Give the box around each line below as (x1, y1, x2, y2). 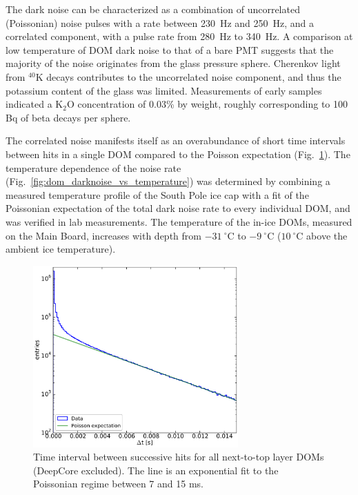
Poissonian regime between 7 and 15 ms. (33, 476, 203, 491)
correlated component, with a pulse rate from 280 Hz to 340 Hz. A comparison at (6, 29, 353, 43)
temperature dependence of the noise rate (6, 160, 181, 175)
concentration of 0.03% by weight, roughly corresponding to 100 (77, 97, 348, 111)
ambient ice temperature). (6, 242, 116, 256)
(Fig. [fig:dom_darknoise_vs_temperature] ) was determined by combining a (6, 174, 330, 188)
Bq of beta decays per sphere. (6, 110, 131, 124)
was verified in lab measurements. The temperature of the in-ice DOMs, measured (6, 214, 352, 229)
